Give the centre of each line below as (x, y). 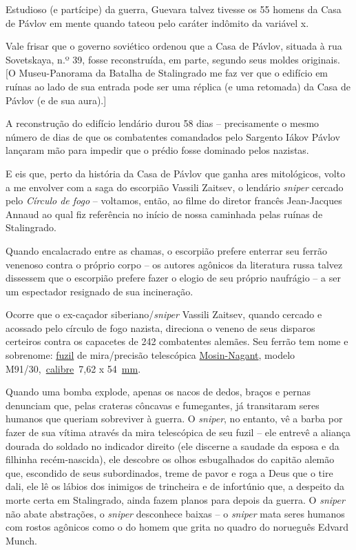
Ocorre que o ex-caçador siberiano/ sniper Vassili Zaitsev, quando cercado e (164, 314)
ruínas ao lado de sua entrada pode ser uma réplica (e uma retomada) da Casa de (178, 86)
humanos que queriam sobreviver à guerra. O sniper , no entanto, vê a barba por (174, 419)
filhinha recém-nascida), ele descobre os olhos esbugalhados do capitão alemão (170, 459)
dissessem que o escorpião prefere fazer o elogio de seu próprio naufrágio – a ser (173, 278)
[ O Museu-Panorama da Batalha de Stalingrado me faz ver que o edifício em (167, 73)
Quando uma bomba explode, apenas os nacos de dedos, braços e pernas (158, 392)
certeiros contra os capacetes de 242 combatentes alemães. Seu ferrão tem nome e (177, 341)
